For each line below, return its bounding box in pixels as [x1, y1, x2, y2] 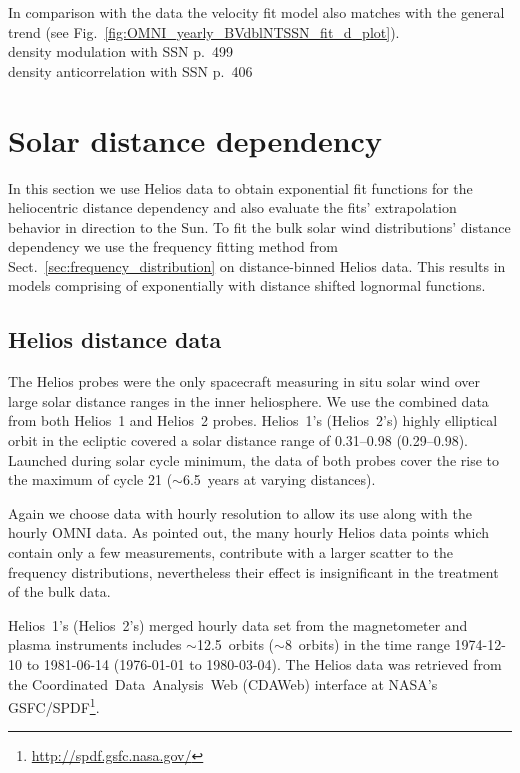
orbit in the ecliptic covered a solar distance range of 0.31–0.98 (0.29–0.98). [8, 430, 468, 451]
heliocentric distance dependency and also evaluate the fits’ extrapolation [8, 197, 457, 218]
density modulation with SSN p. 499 [8, 41, 233, 62]
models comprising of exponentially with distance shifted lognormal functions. [8, 275, 486, 296]
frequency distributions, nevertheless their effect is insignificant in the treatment [8, 561, 499, 582]
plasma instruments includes [8, 634, 182, 655]
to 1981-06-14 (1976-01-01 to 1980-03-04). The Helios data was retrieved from [26, 653, 502, 674]
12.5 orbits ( [196, 634, 275, 655]
